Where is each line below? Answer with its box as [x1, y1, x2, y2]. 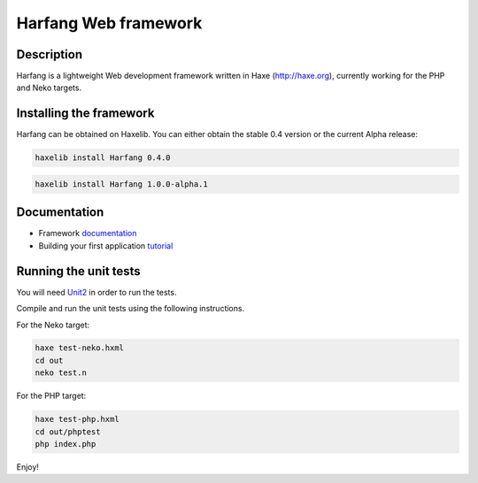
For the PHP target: [16, 390, 87, 402]
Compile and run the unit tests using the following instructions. [16, 303, 245, 314]
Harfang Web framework [16, 13, 203, 33]
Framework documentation [38, 228, 137, 239]
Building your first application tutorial [38, 240, 173, 251]
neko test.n [35, 368, 88, 378]
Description [16, 47, 83, 62]
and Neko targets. [16, 82, 82, 93]
